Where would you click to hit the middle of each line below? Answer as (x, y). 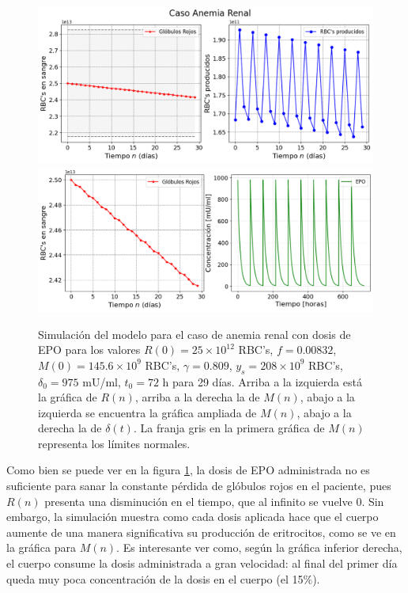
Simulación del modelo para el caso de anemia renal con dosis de (195, 334)
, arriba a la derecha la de (197, 397)
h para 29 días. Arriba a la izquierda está (262, 381)
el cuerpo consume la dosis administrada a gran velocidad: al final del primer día (202, 563)
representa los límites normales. (114, 443)
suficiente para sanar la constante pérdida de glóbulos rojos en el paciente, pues (199, 486)
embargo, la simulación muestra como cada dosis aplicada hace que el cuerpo (193, 517)
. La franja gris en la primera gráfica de (229, 428)
